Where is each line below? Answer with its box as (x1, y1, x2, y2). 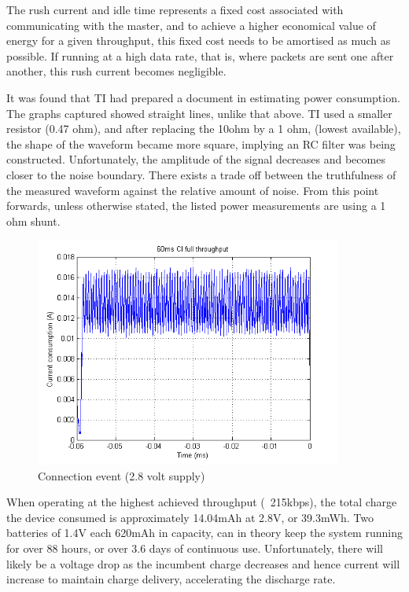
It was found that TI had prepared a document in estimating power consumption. (6, 89, 400, 105)
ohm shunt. (6, 212, 61, 229)
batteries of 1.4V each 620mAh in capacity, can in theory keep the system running (6, 524, 403, 541)
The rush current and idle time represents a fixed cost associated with (6, 2, 344, 17)
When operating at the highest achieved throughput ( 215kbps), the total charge (6, 494, 397, 510)
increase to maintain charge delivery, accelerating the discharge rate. (6, 571, 336, 587)
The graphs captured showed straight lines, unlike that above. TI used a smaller (6, 105, 392, 121)
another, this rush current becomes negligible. (6, 63, 227, 79)
